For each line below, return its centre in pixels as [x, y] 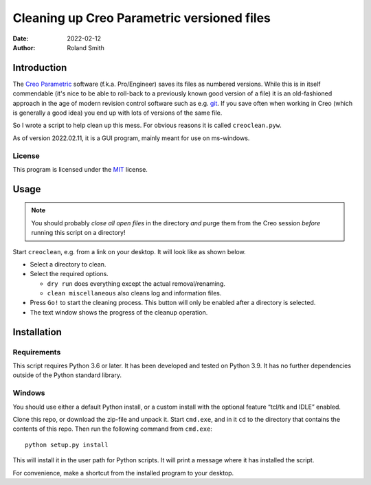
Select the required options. [69, 274]
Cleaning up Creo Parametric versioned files [142, 18]
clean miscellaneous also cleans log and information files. [134, 293]
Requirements [37, 352]
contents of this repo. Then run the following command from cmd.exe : [113, 429]
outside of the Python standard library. [67, 375]
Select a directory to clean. [68, 264]
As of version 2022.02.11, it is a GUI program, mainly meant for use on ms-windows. [131, 138]
